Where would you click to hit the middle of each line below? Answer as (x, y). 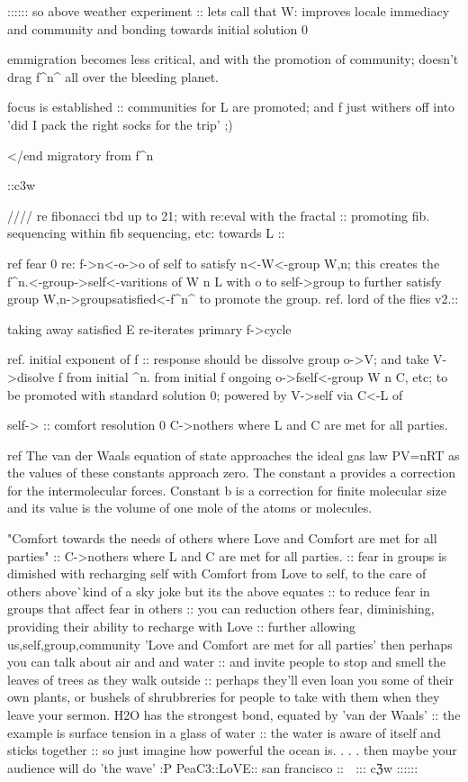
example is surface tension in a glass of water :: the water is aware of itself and (224, 732)
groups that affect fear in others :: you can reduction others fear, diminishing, (221, 609)
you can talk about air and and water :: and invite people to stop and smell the (227, 662)
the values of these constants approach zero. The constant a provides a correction (231, 473)
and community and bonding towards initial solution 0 (157, 28)
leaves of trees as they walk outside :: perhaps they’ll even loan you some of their (230, 679)
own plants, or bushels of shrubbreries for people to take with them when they (224, 697)
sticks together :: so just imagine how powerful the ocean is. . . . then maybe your (232, 750)
